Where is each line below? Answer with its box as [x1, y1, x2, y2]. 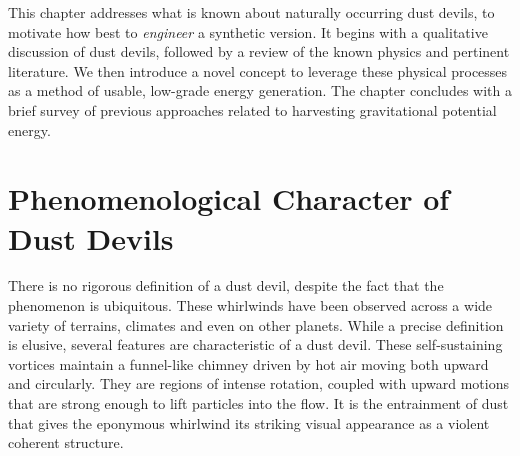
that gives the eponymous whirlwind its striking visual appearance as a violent [8, 412, 490, 433]
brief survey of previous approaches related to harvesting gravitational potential [8, 99, 497, 120]
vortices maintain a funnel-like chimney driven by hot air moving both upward [8, 353, 489, 374]
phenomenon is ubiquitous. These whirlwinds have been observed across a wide [8, 295, 493, 316]
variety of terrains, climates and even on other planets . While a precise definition [8, 314, 504, 335]
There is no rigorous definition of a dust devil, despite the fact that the [8, 275, 444, 296]
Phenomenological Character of [8, 178, 450, 219]
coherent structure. [8, 432, 124, 453]
